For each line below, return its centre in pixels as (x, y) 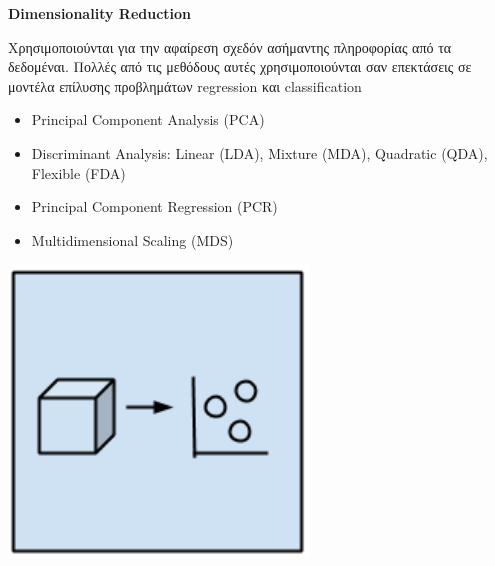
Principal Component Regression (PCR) (154, 206)
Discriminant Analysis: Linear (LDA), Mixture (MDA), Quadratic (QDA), (259, 152)
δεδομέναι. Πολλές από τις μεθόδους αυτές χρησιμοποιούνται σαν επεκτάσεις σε (240, 66)
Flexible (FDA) (78, 172)
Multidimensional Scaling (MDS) (132, 239)
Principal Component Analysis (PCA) (148, 119)
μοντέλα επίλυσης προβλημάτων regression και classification (185, 85)
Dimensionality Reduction (100, 13)
